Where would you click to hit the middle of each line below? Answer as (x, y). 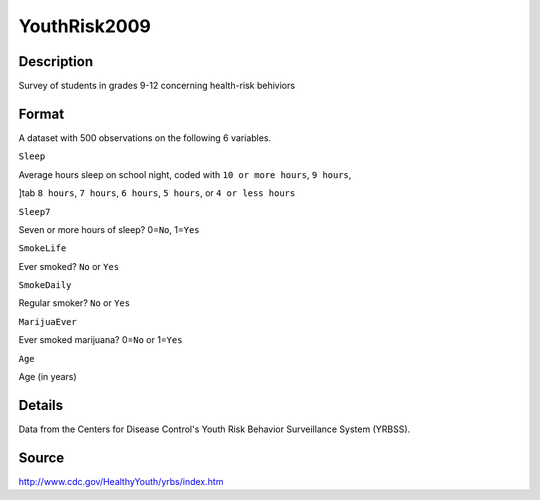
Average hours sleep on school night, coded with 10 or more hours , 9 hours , (185, 174)
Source (41, 457)
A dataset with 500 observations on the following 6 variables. (145, 137)
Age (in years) (47, 377)
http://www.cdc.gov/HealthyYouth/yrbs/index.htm (121, 481)
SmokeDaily (45, 285)
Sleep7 (34, 211)
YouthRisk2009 (85, 26)
